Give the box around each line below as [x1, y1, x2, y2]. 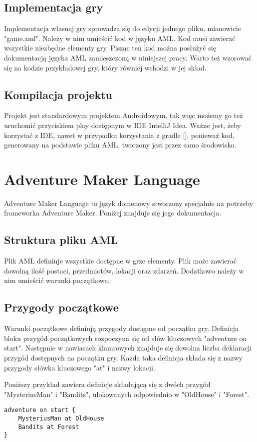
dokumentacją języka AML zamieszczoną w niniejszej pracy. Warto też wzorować [4, 52, 252, 62]
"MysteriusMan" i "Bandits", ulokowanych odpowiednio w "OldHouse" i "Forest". [4, 388, 250, 399]
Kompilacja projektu [4, 86, 112, 102]
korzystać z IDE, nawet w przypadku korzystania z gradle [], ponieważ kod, [4, 129, 235, 140]
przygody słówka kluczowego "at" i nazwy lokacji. [4, 362, 155, 372]
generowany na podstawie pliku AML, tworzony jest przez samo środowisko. [4, 139, 237, 150]
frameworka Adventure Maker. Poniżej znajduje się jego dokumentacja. [4, 207, 222, 218]
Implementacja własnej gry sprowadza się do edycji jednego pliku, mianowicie [4, 23, 241, 33]
